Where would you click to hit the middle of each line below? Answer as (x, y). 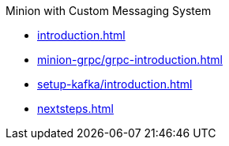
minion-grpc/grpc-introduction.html (130, 60)
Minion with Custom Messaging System (109, 11)
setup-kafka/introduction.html (115, 84)
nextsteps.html (75, 109)
